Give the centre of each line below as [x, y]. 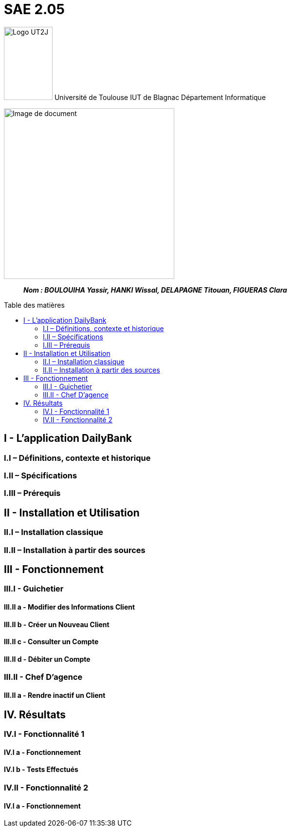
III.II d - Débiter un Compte [47, 659]
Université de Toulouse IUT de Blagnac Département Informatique [160, 97]
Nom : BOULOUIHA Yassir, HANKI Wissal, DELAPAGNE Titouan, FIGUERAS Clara [155, 290]
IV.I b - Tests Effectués [41, 770]
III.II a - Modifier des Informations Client [70, 607]
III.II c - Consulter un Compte [51, 642]
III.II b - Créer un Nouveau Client [57, 624]
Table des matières [34, 305]
